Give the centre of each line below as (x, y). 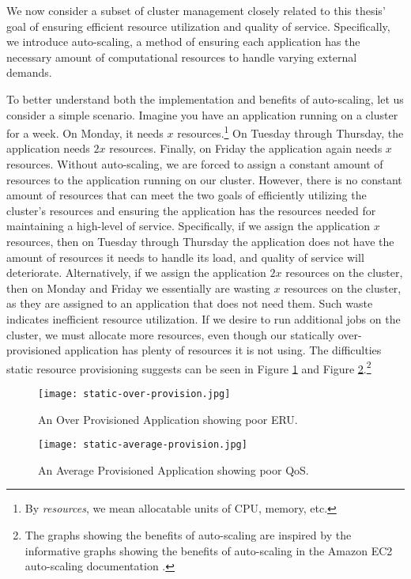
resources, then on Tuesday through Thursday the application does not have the (200, 241)
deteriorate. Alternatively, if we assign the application (136, 272)
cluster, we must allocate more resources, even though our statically (171, 334)
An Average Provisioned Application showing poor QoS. (173, 469)
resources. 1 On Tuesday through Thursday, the (290, 132)
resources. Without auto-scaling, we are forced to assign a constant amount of (195, 164)
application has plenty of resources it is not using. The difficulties (223, 350)
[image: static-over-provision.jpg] (134, 394)
